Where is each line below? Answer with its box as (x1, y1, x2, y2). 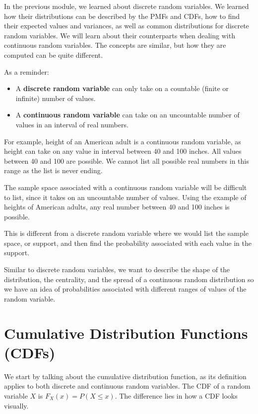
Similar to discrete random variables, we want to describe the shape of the (4, 264, 230, 275)
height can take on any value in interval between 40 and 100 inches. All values (4, 146, 242, 156)
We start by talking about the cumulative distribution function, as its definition (4, 371, 247, 381)
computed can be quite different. (4, 49, 103, 60)
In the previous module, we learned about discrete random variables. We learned (4, 1, 249, 11)
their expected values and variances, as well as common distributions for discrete (4, 20, 249, 31)
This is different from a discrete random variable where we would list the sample (4, 228, 249, 238)
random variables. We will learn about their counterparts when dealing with (4, 30, 235, 40)
